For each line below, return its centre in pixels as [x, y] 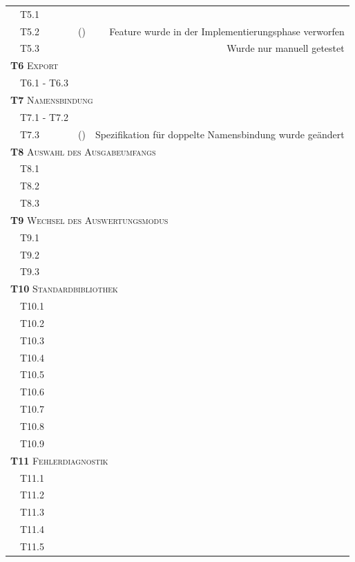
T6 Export [35, 65]
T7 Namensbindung [52, 99]
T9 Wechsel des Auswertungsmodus [89, 219]
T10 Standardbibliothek [64, 289]
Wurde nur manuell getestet [286, 48]
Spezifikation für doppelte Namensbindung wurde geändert [220, 134]
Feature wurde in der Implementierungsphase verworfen [227, 31]
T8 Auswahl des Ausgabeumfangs [83, 151]
